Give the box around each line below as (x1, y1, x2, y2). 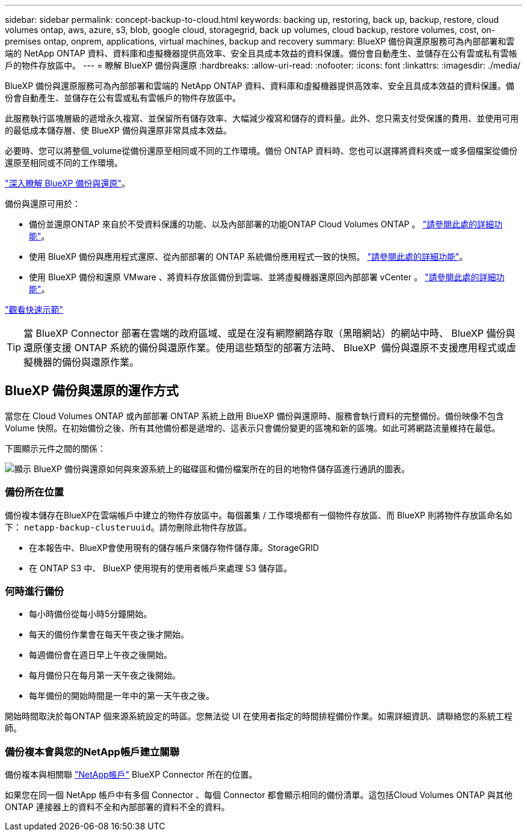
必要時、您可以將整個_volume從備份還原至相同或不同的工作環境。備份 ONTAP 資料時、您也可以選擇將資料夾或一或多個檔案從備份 (5, 146, 518, 156)
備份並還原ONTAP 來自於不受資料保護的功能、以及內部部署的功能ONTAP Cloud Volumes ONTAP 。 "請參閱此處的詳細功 (29, 219, 502, 229)
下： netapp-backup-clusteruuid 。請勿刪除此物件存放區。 (5, 521, 252, 532)
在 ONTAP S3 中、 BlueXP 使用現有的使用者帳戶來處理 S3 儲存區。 (29, 562, 292, 573)
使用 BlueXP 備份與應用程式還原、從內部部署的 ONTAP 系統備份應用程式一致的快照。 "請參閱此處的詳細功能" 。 (29, 251, 468, 262)
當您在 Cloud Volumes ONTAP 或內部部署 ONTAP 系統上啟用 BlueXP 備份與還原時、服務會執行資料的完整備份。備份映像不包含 (5, 410, 504, 421)
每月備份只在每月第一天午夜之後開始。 (29, 670, 180, 681)
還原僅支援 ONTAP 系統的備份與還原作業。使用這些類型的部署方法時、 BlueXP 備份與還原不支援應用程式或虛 (23, 342, 516, 354)
